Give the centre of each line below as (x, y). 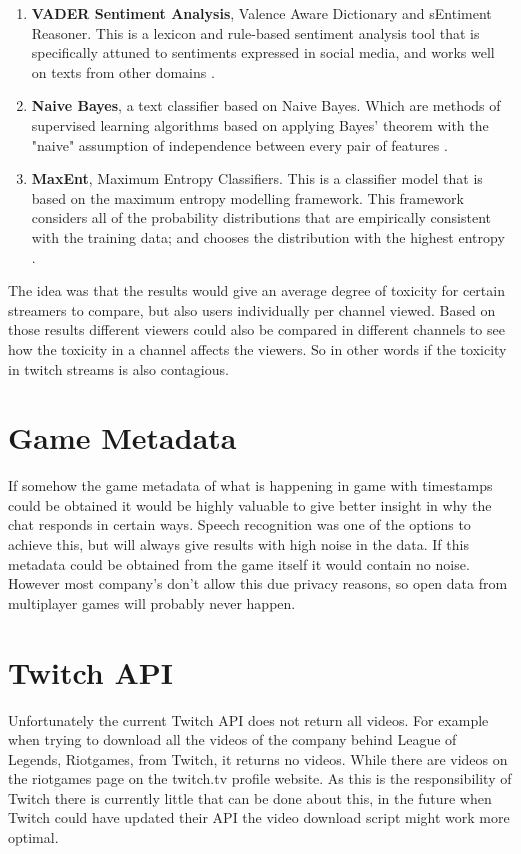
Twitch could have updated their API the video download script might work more (259, 817)
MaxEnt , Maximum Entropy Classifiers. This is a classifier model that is (257, 178)
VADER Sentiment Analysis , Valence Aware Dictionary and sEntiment (261, 13)
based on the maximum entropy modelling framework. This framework (247, 197)
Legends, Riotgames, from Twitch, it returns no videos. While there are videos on (258, 758)
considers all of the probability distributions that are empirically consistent (261, 217)
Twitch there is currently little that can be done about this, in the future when (250, 797)
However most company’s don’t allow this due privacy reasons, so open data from (258, 583)
